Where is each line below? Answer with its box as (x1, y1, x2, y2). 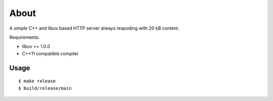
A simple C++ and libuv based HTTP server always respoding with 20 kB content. (9, 25, 179, 31)
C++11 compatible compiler (22, 50, 79, 56)
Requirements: (9, 34, 40, 40)
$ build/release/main (18, 85, 72, 91)
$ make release (18, 78, 56, 84)
